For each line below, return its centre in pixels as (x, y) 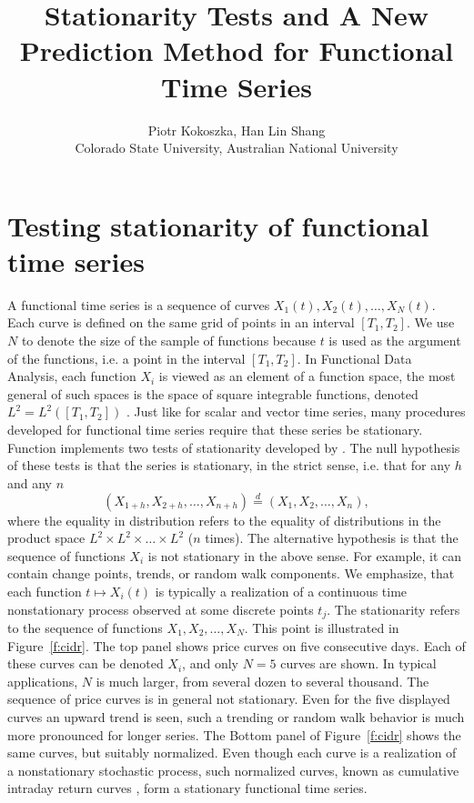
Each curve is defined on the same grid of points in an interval (181, 322)
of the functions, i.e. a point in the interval (126, 358)
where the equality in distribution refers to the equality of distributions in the (224, 520)
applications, (43, 681)
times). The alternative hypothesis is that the (332, 538)
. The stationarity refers (393, 609)
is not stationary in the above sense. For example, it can (305, 555)
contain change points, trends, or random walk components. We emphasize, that (231, 573)
